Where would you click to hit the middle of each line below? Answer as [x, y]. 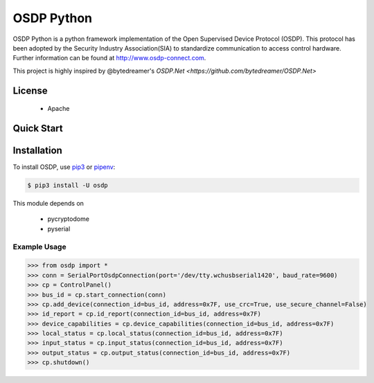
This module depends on [48, 204]
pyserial [59, 229]
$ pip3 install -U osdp [68, 186]
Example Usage [39, 247]
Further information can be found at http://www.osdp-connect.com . [109, 58]
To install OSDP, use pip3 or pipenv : [64, 167]
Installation [37, 150]
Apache [59, 109]
